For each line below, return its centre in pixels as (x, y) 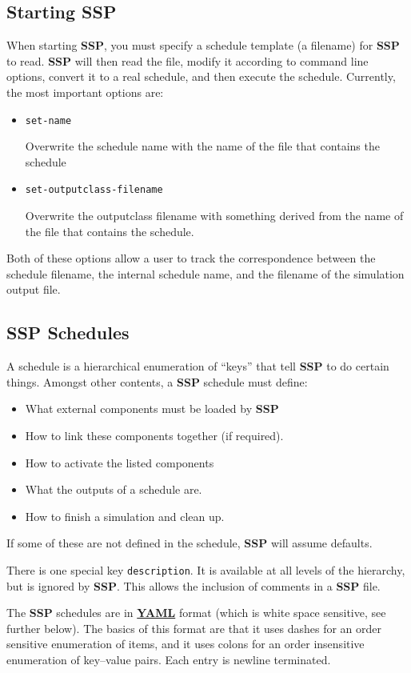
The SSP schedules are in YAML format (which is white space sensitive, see (196, 613)
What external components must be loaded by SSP (152, 409)
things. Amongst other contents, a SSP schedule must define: (157, 381)
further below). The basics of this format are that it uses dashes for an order (194, 628)
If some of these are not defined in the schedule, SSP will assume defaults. (190, 543)
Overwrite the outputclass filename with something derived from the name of (214, 216)
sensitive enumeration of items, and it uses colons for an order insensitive (186, 644)
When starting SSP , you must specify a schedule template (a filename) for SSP (203, 45)
